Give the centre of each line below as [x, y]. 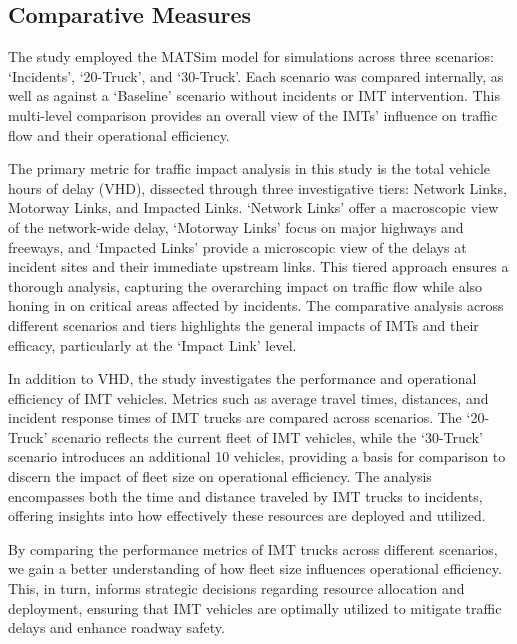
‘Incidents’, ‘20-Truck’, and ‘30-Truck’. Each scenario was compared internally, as [256, 75]
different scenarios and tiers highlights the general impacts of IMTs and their [243, 324]
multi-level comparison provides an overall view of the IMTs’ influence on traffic [253, 114]
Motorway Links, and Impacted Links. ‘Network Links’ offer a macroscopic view [253, 207]
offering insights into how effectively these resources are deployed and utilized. [247, 515]
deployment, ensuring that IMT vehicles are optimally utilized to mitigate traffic [255, 607]
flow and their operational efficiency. [119, 134]
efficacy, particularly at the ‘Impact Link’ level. [152, 344]
